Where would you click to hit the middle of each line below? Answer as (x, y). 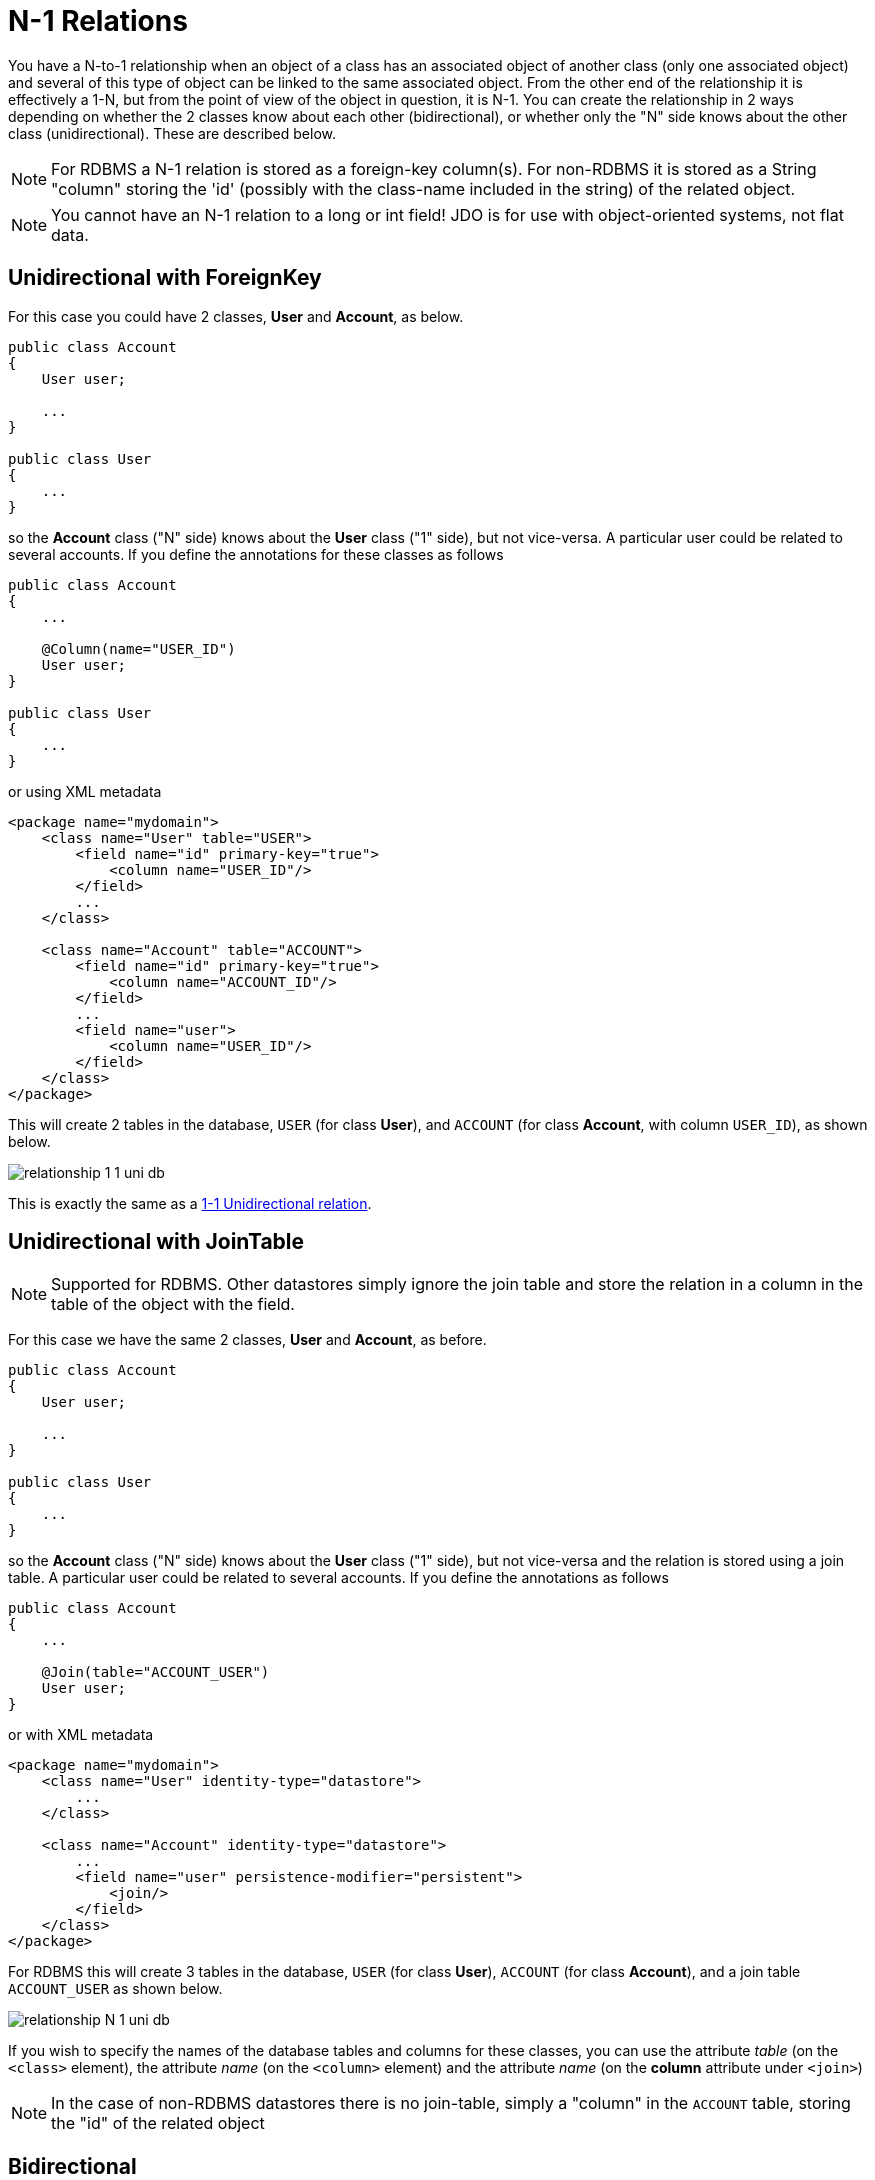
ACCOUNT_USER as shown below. (115, 1989)
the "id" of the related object (158, 2123)
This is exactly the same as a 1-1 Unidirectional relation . (190, 1203)
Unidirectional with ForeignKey (165, 278)
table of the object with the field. (173, 1304)
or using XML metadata (85, 791)
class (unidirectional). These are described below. (172, 133)
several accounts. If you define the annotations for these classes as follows (256, 554)
